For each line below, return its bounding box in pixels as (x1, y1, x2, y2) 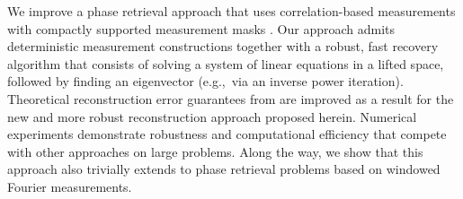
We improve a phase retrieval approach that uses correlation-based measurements (7, 2, 456, 20)
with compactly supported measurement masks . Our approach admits (7, 19, 396, 38)
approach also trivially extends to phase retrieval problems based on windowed (7, 160, 441, 178)
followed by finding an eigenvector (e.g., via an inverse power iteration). (7, 72, 404, 91)
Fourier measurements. (7, 177, 132, 195)
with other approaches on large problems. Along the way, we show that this (7, 142, 423, 160)
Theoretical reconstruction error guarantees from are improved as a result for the (7, 89, 454, 108)
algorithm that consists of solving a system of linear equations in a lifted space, (7, 54, 444, 73)
